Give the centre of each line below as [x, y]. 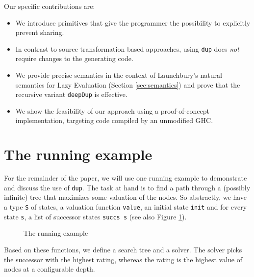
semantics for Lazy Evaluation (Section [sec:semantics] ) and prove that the [128, 84]
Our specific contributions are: [50, 6]
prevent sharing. [40, 32]
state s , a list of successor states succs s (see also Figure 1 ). [95, 216]
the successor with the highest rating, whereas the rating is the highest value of [123, 259]
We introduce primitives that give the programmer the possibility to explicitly [133, 22]
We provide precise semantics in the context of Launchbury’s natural [119, 75]
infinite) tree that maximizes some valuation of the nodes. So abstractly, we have [126, 197]
